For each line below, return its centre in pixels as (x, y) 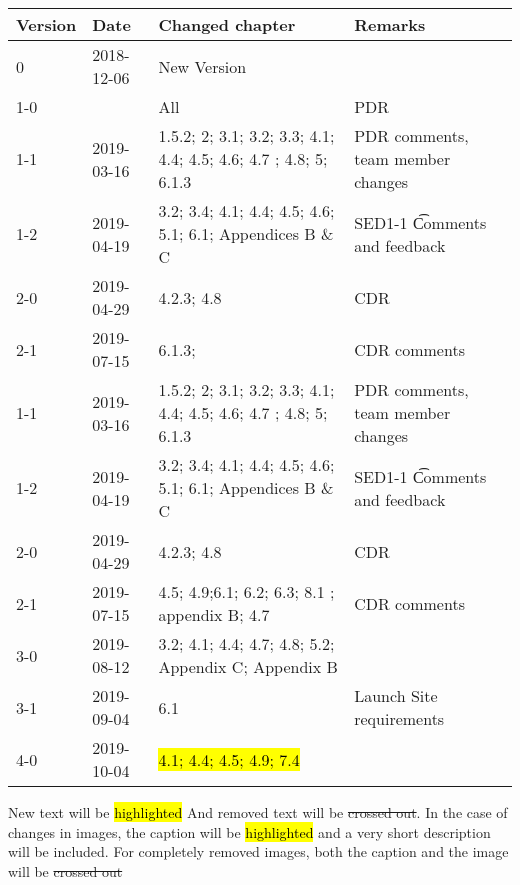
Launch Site (396, 695)
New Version (202, 66)
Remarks (390, 24)
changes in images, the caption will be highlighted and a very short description (249, 831)
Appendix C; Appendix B (248, 666)
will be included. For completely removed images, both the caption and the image (258, 851)
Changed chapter (227, 24)
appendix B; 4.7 (214, 614)
